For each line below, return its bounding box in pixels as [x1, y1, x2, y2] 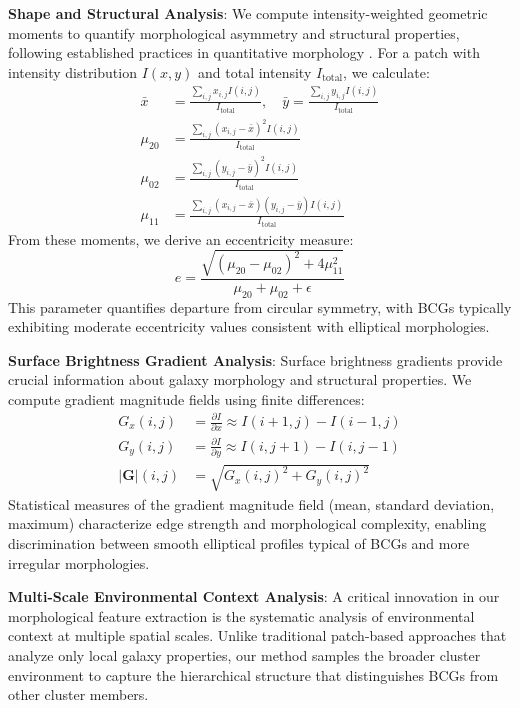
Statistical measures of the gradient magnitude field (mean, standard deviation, [8, 493, 495, 514]
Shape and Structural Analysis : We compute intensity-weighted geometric [8, 3, 488, 23]
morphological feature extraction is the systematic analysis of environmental [8, 605, 475, 626]
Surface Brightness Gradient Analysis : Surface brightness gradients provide [8, 349, 503, 370]
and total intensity [198, 61, 312, 82]
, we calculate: [343, 61, 430, 82]
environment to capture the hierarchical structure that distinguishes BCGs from [8, 664, 499, 685]
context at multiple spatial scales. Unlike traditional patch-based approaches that [8, 625, 507, 646]
